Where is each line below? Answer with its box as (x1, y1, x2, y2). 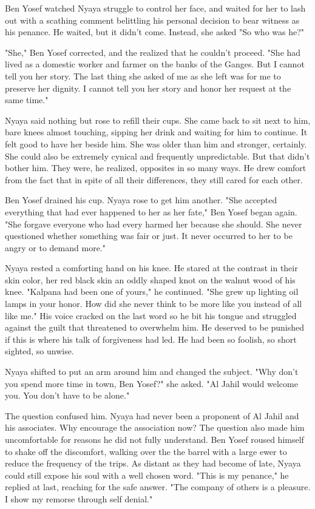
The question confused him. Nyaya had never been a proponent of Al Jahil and (5, 409, 299, 422)
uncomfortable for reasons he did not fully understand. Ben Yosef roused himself (5, 433, 304, 445)
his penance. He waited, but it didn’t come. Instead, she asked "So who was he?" (5, 25, 305, 38)
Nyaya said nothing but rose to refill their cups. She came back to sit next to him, (5, 113, 311, 126)
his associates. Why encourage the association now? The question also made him (5, 421, 305, 434)
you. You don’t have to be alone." (5, 389, 130, 402)
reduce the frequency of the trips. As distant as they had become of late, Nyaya (5, 457, 301, 470)
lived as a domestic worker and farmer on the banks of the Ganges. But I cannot (5, 58, 305, 70)
